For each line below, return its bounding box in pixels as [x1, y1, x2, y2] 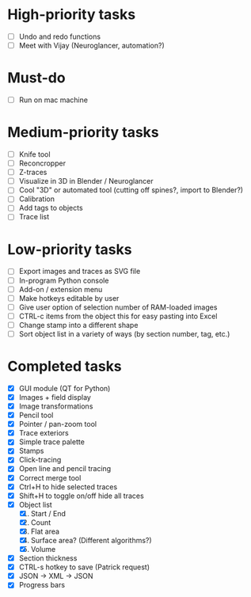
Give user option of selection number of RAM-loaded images [18, 302, 218, 312]
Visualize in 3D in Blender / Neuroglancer [18, 177, 154, 186]
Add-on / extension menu [18, 284, 103, 294]
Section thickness [18, 553, 78, 563]
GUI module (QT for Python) [18, 383, 111, 393]
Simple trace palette [18, 437, 85, 447]
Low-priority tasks [7, 240, 132, 258]
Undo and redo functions [18, 32, 101, 41]
